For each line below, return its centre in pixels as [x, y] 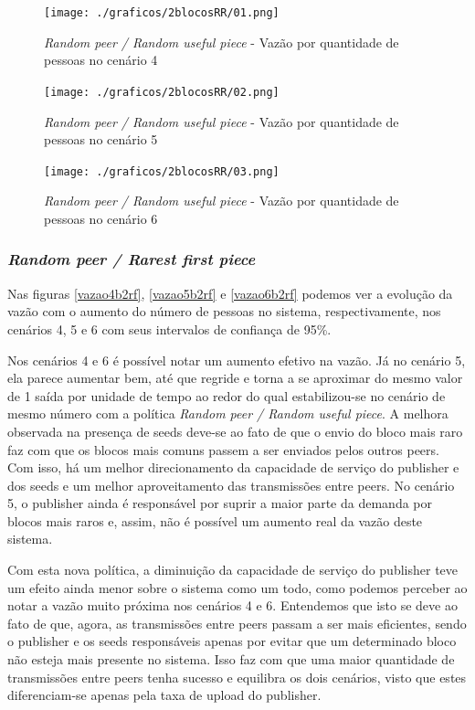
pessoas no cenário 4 [101, 60]
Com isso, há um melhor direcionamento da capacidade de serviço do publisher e [233, 467]
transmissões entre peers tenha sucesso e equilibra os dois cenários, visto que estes [237, 677]
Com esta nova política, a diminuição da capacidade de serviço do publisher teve [233, 570]
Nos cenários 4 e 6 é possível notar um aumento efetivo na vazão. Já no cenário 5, [237, 360]
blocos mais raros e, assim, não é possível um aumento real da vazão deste [215, 520]
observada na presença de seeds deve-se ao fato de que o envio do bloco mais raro [235, 431]
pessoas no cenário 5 [101, 139]
